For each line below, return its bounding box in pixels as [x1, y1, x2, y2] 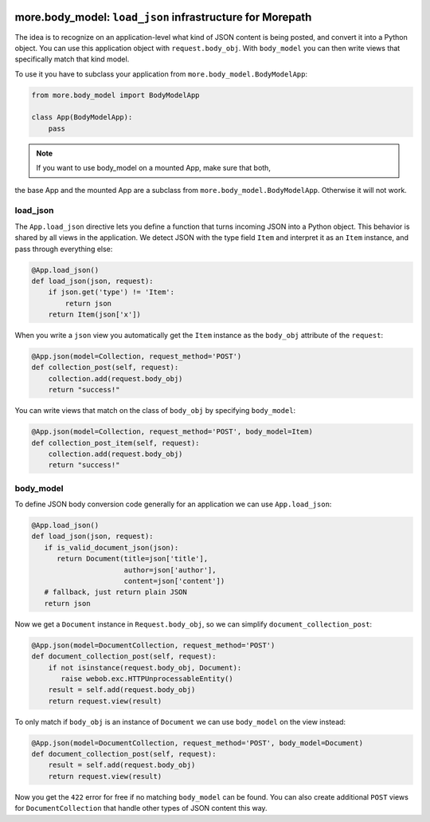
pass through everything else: [14, 244, 113, 254]
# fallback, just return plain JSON [44, 588, 187, 597]
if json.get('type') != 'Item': [48, 288, 175, 297]
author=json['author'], [123, 565, 217, 574]
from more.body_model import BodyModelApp [31, 90, 200, 100]
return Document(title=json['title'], [57, 554, 209, 564]
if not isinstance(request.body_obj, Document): [48, 663, 242, 672]
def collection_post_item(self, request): [31, 439, 200, 447]
